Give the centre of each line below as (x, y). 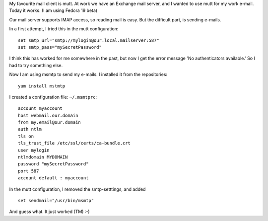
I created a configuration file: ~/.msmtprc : (53, 97)
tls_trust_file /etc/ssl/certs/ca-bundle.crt (74, 143)
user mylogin (34, 150)
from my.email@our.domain (50, 122)
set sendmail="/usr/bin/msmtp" (56, 200)
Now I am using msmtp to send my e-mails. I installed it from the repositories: (88, 74)
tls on (26, 136)
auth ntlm (30, 129)
